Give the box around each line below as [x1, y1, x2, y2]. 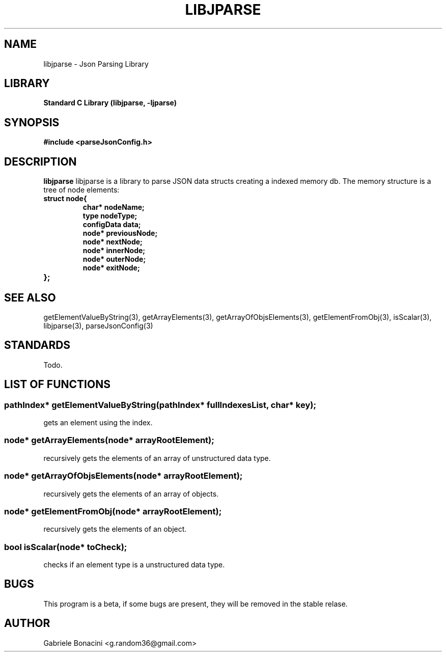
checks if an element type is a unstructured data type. [43, 560, 225, 569]
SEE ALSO [4, 291, 56, 304]
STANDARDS [4, 339, 71, 352]
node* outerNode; [82, 255, 146, 264]
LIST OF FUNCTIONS [4, 378, 110, 391]
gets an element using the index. [43, 418, 153, 427]
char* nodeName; [82, 203, 145, 212]
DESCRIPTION [4, 155, 77, 168]
